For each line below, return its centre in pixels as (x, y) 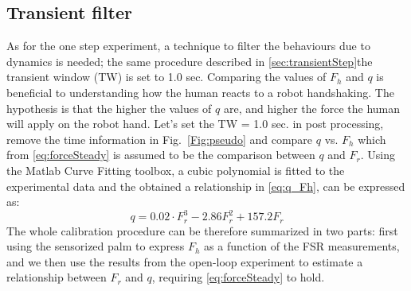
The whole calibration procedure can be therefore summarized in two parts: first (202, 230)
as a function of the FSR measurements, (302, 246)
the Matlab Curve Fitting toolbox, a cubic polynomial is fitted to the (176, 170)
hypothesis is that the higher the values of (109, 108)
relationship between (57, 277)
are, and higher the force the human (312, 108)
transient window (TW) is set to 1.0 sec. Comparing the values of (166, 77)
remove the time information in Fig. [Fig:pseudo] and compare (160, 139)
